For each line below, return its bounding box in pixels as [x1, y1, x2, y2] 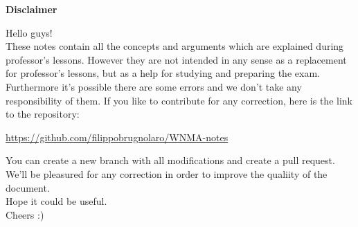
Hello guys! [6, 25, 53, 39]
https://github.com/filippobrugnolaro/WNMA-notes [6, 129, 229, 144]
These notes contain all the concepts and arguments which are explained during [6, 39, 344, 53]
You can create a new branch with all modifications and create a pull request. [6, 153, 335, 167]
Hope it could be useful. [6, 194, 107, 208]
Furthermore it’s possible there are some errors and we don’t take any [6, 79, 302, 93]
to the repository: [6, 107, 80, 121]
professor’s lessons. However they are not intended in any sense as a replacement [6, 52, 347, 66]
